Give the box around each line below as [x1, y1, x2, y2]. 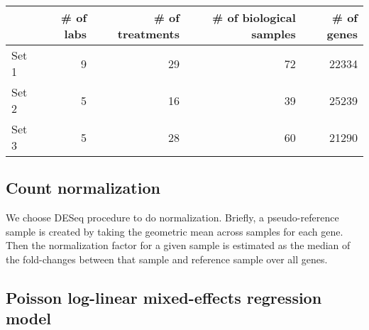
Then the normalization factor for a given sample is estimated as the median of [6, 238, 351, 253]
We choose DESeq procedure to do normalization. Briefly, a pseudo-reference [6, 210, 339, 225]
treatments [117, 26, 180, 42]
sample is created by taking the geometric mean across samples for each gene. [6, 224, 343, 238]
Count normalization [6, 177, 160, 199]
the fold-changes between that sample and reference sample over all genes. [6, 251, 328, 266]
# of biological [211, 9, 296, 26]
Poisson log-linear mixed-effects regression [6, 286, 322, 308]
